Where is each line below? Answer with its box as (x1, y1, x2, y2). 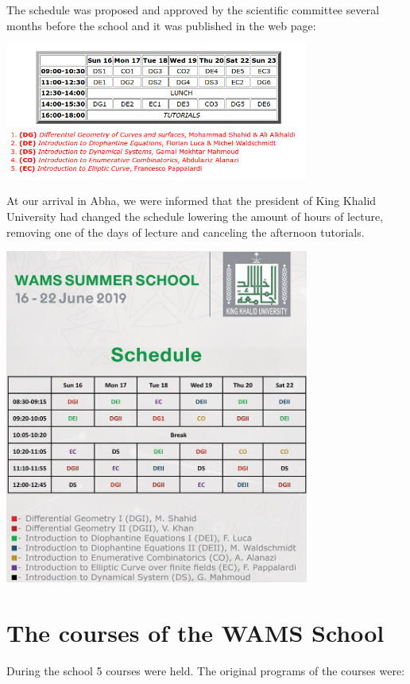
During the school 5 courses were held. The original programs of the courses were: (6, 662, 405, 678)
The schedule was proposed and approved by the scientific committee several (6, 2, 380, 17)
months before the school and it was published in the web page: (6, 17, 316, 33)
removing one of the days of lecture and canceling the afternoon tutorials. (6, 223, 365, 240)
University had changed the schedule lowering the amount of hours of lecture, (6, 207, 384, 224)
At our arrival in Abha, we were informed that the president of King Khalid (6, 192, 377, 209)
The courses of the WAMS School (6, 616, 385, 648)
